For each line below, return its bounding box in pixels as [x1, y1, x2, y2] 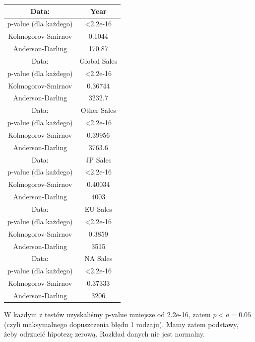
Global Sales [79, 55, 118, 66]
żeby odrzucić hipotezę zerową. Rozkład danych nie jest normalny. [4, 329, 205, 339]
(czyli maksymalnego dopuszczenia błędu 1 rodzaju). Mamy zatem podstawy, [4, 319, 239, 329]
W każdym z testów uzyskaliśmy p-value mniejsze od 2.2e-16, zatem [4, 309, 211, 319]
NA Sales [84, 253, 113, 263]
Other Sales [80, 105, 116, 115]
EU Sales [84, 204, 112, 214]
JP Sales [85, 154, 112, 165]
